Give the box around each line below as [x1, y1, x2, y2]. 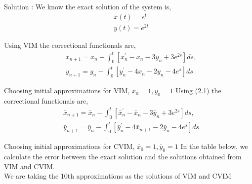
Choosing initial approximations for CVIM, [4, 141, 135, 151]
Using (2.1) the [175, 85, 221, 96]
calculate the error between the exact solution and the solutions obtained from [4, 151, 242, 161]
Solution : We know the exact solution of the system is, [4, 1, 171, 11]
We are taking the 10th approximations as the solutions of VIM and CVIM [4, 171, 232, 181]
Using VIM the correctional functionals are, [4, 39, 136, 50]
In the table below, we [180, 141, 248, 151]
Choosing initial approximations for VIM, [4, 85, 130, 96]
